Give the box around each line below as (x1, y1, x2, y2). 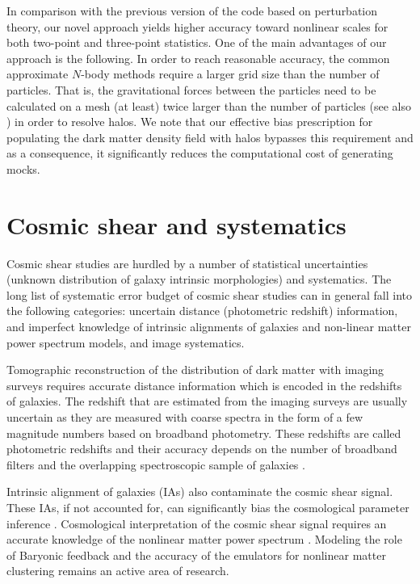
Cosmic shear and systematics (6, 208, 346, 241)
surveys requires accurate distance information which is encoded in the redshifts (6, 376, 402, 393)
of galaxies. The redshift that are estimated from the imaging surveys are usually (6, 393, 408, 410)
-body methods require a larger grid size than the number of (81, 65, 380, 82)
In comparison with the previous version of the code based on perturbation (6, 2, 378, 19)
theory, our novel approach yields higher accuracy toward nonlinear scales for (6, 18, 388, 35)
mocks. (6, 160, 40, 177)
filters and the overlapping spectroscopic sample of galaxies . (6, 456, 305, 473)
